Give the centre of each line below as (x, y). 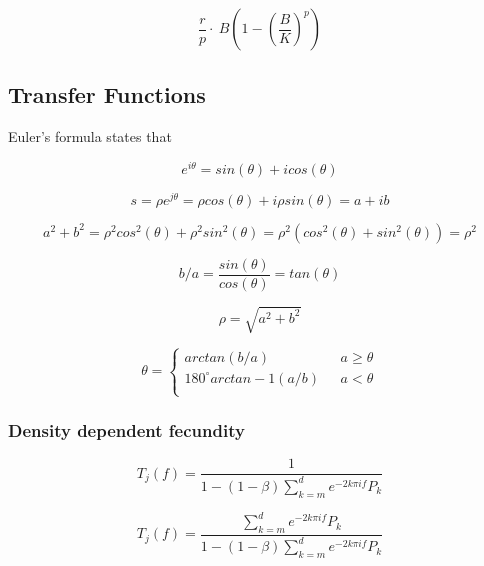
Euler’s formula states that (90, 136)
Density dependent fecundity (126, 430)
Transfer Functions (107, 94)
